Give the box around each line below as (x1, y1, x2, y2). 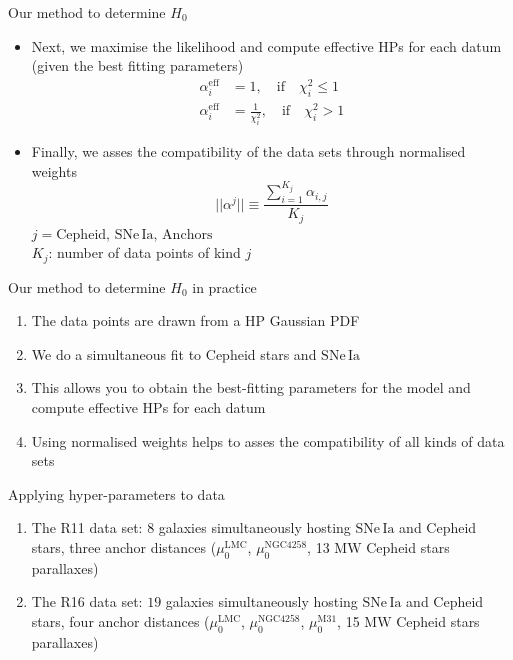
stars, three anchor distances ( (31, 537, 217, 558)
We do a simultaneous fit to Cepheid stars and (31, 343, 317, 364)
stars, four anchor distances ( (31, 611, 210, 632)
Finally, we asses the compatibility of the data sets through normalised (31, 141, 466, 162)
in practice (192, 276, 257, 297)
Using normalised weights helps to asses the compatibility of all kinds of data (31, 430, 505, 451)
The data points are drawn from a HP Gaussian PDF (31, 310, 360, 331)
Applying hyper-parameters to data (8, 483, 225, 504)
